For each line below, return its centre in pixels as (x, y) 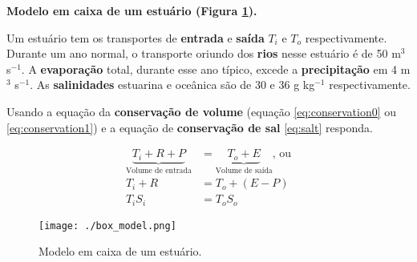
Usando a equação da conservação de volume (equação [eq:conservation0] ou (202, 111)
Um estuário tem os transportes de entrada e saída (136, 37)
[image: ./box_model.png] (107, 226)
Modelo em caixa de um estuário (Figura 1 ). (132, 10)
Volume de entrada (158, 170)
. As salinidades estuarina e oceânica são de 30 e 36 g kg (172, 85)
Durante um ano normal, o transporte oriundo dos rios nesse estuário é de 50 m (204, 53)
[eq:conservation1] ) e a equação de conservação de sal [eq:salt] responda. (190, 127)
